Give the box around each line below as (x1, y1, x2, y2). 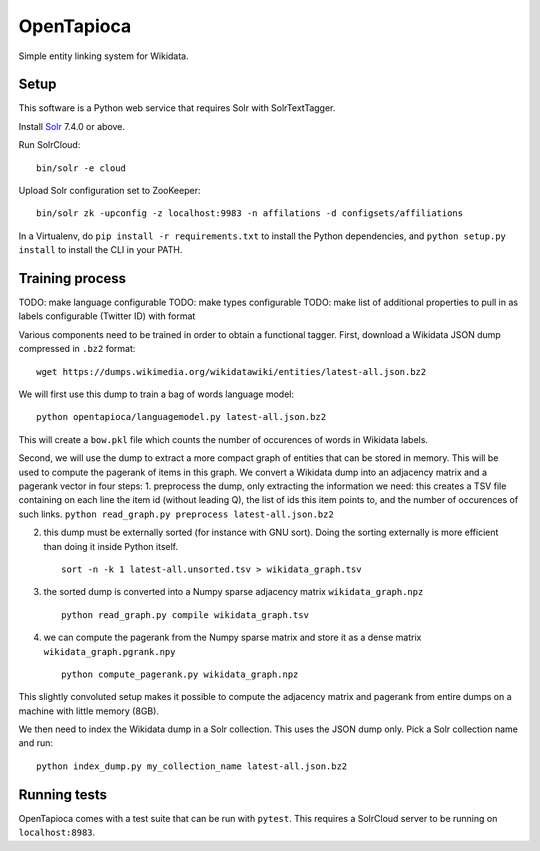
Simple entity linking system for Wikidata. (18, 50, 189, 62)
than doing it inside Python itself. (43, 540, 179, 552)
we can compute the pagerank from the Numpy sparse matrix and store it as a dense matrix (43, 631, 422, 644)
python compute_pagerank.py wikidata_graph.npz (61, 668, 299, 680)
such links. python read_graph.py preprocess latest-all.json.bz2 (18, 508, 334, 520)
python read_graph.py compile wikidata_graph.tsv (61, 609, 310, 620)
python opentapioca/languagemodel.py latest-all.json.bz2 (36, 411, 327, 423)
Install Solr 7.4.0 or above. (18, 120, 125, 132)
